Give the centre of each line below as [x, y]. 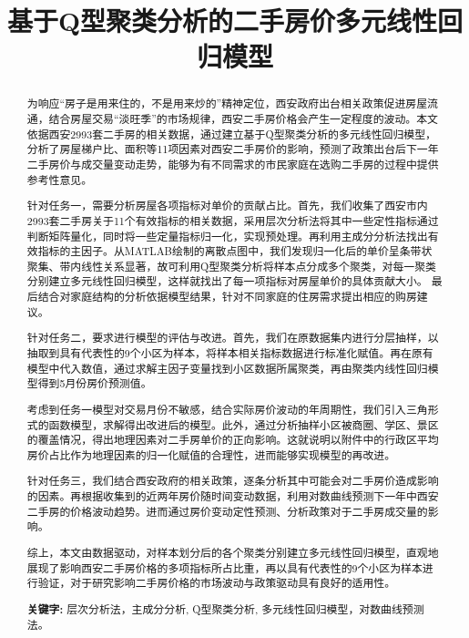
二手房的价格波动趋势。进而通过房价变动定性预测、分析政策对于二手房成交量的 [227, 511]
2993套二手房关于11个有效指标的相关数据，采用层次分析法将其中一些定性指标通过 [233, 220]
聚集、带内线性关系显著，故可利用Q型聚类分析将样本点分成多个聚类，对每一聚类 [232, 266]
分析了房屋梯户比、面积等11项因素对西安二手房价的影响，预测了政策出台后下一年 [233, 149]
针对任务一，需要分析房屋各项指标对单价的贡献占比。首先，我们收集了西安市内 [227, 206]
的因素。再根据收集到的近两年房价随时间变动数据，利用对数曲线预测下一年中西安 [233, 496]
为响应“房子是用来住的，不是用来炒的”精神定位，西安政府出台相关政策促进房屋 [227, 103]
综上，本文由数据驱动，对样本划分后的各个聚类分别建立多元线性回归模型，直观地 [233, 552]
